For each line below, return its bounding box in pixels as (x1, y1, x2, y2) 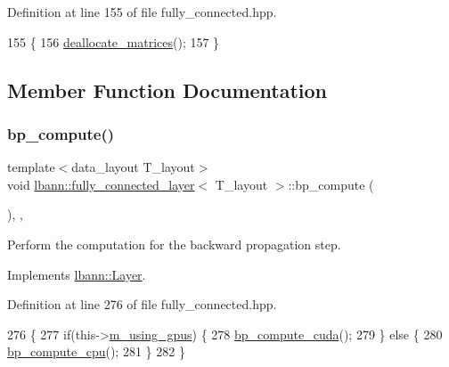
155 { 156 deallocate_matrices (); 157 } (7, 32, 220, 51)
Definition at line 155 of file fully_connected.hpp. (7, 3, 277, 20)
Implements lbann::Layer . (7, 265, 146, 283)
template (7, 158, 55, 176)
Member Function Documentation (7, 76, 328, 103)
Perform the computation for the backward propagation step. (7, 234, 341, 253)
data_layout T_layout (71, 158, 195, 176)
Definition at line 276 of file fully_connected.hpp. (7, 295, 277, 314)
